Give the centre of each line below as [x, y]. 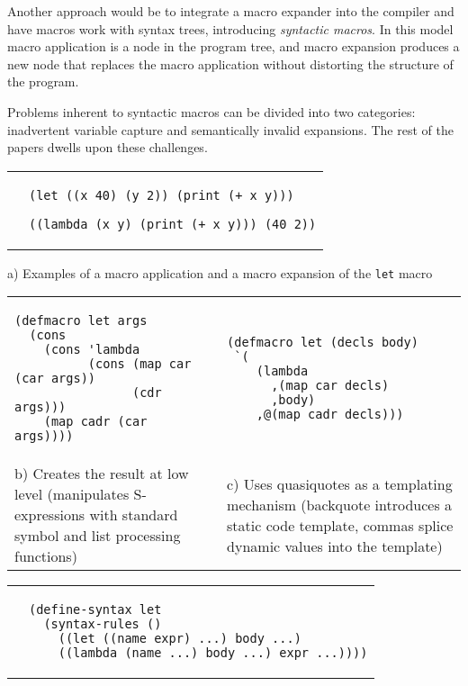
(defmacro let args [81, 321]
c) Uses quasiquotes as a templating [340, 483]
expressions [50, 515]
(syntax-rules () [103, 624]
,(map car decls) [330, 386]
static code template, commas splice [340, 525]
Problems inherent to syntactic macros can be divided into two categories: [211, 111]
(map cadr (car [95, 422]
